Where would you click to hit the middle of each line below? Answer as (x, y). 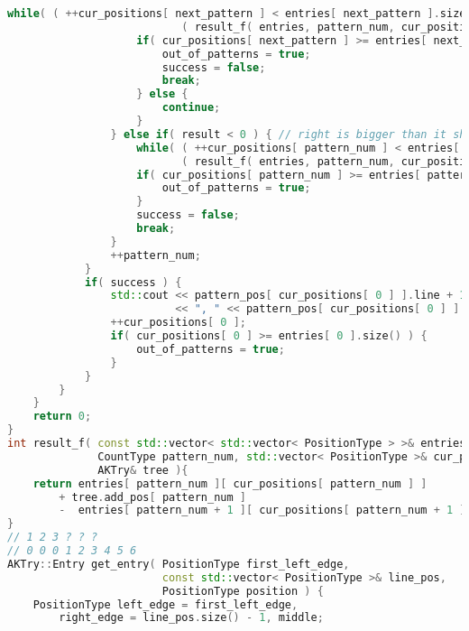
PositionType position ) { (243, 591)
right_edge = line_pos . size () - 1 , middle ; (191, 618)
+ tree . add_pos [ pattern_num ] (152, 497)
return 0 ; (62, 417)
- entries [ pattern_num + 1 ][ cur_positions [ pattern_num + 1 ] (262, 510)
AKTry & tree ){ (143, 470)
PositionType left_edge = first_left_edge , (166, 604)
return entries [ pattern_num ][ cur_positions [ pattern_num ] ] (230, 483)
